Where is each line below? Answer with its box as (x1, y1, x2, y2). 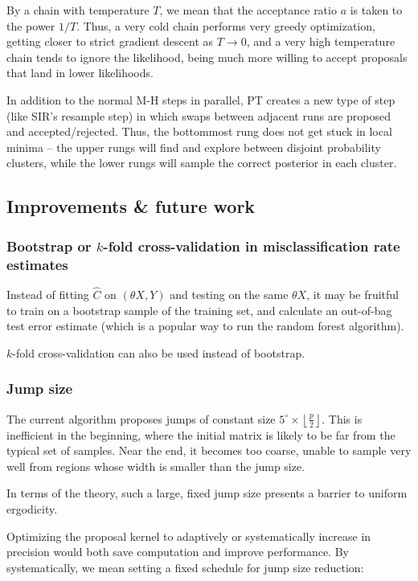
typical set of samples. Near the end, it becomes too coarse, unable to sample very (6, 442, 412, 459)
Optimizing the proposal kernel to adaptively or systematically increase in (6, 527, 371, 544)
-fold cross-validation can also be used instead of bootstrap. (12, 344, 305, 361)
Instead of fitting (6, 286, 89, 303)
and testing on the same (170, 286, 289, 303)
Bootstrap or (6, 235, 92, 256)
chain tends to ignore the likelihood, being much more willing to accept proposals (6, 48, 408, 65)
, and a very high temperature (246, 33, 395, 50)
